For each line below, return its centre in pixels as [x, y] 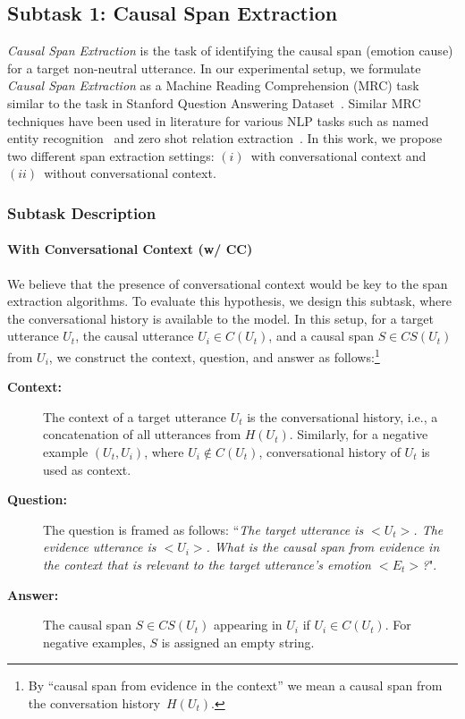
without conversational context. [130, 173]
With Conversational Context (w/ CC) [130, 249]
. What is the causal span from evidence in [323, 547]
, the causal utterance [135, 336]
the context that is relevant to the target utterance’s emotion [207, 564]
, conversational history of [330, 452]
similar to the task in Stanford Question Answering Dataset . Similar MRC [214, 102]
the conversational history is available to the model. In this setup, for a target [220, 318]
